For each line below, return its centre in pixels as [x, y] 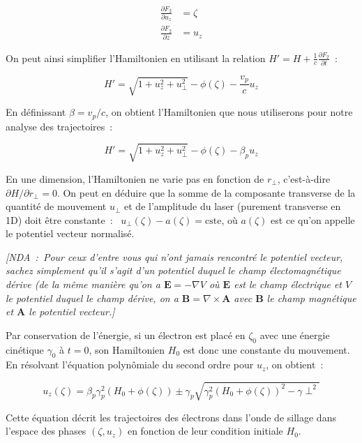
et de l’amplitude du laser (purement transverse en [233, 206]
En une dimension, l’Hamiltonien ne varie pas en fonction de [135, 178]
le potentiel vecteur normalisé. [70, 233]
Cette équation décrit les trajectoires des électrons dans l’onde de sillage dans [171, 417]
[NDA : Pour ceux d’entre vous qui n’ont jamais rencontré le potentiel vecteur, [174, 256]
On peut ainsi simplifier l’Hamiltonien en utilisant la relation [136, 58]
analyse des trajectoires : [59, 126]
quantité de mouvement [56, 206]
